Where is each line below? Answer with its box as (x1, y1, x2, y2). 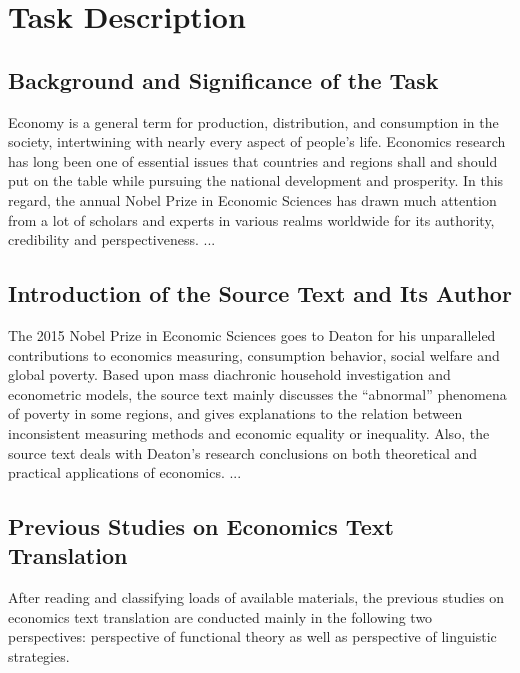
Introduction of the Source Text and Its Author (8, 278, 512, 309)
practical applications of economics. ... (8, 462, 242, 483)
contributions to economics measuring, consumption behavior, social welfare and (8, 344, 500, 365)
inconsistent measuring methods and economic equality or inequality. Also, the (8, 422, 490, 443)
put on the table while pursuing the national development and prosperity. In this (8, 170, 504, 191)
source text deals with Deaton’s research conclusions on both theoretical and (8, 442, 478, 463)
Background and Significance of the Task (8, 64, 439, 95)
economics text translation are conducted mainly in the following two (8, 606, 433, 627)
